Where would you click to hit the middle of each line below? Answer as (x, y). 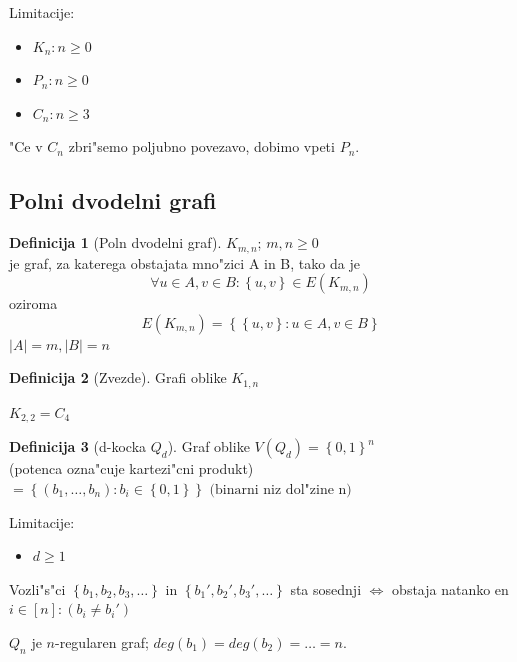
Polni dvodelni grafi (113, 200)
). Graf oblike (208, 446)
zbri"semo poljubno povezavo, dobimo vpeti (201, 146)
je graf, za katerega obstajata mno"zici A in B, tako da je (184, 262)
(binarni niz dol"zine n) (280, 489)
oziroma (33, 303)
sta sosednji (326, 588)
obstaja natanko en (450, 588)
